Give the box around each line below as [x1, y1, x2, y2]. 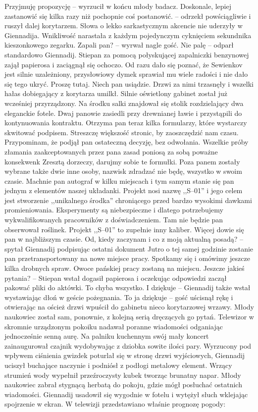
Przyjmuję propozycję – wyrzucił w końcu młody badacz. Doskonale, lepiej [4, 1, 231, 11]
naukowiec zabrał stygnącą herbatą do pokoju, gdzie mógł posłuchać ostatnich [4, 379, 242, 390]
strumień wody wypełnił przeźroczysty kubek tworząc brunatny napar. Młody [4, 369, 241, 380]
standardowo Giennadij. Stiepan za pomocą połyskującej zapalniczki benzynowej [4, 49, 249, 59]
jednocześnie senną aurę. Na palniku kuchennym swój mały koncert [4, 331, 209, 341]
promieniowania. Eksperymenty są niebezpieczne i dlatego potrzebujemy [4, 205, 223, 215]
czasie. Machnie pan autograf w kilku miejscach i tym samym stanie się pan [4, 175, 234, 186]
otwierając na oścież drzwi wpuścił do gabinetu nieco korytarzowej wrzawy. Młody [4, 302, 255, 312]
